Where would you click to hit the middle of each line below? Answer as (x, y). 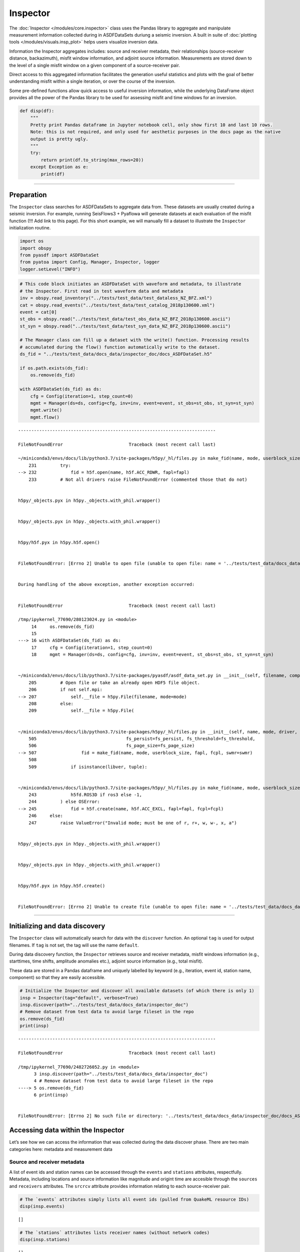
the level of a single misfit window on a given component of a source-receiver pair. (94, 65)
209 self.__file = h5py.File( (81, 711)
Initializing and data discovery (57, 926)
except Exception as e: (59, 167)
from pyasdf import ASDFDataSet (59, 255)
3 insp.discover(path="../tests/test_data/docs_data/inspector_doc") (121, 1074)
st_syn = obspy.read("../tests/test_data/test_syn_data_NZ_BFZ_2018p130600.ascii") (125, 326)
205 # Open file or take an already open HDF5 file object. (114, 683)
